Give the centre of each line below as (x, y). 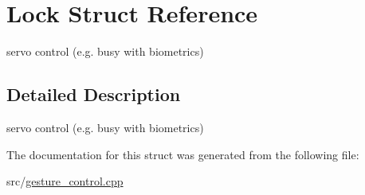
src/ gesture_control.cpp (65, 181)
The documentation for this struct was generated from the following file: (183, 154)
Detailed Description (94, 94)
